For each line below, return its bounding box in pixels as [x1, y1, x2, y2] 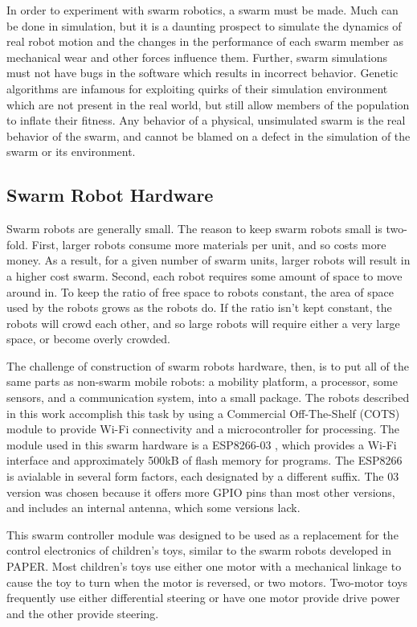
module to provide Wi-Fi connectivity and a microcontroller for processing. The [6, 420, 400, 437]
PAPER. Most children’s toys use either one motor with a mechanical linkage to [6, 558, 402, 575]
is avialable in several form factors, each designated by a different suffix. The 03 [6, 468, 399, 485]
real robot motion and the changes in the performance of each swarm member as [6, 33, 403, 50]
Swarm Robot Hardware [6, 182, 214, 207]
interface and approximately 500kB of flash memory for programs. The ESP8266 [6, 452, 403, 469]
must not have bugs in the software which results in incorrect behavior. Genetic [6, 64, 399, 81]
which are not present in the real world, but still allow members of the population [6, 96, 410, 113]
